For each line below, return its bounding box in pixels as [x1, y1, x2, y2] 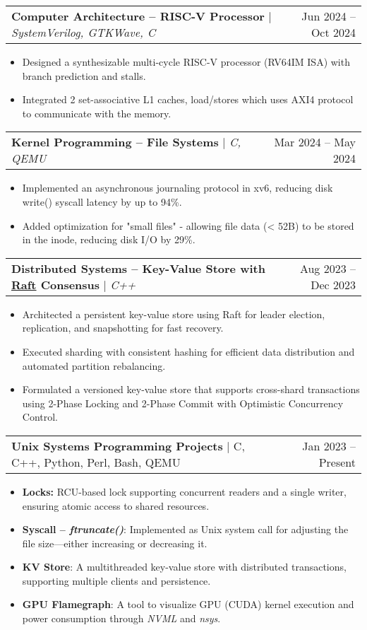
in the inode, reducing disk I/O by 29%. [22, 232, 195, 247]
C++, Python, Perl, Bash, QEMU [11, 453, 181, 470]
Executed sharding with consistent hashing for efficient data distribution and [22, 344, 355, 358]
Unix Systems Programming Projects [11, 437, 223, 454]
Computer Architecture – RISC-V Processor [11, 8, 265, 24]
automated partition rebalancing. [22, 358, 166, 373]
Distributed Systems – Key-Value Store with [11, 259, 265, 276]
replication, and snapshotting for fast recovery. [22, 320, 224, 335]
